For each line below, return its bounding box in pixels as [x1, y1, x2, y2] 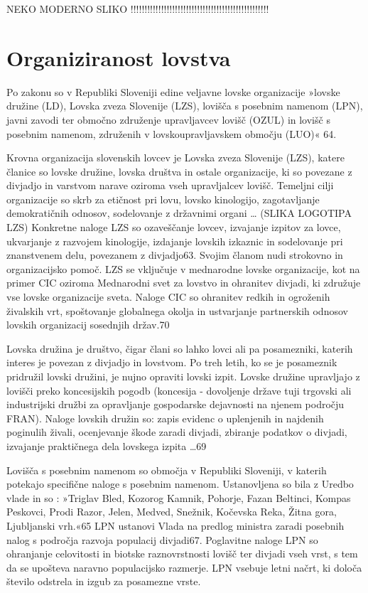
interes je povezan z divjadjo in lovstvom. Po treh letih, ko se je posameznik [6, 355, 337, 370]
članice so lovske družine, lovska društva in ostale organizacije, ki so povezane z [6, 164, 352, 178]
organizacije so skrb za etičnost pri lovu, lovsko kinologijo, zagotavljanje [6, 191, 320, 206]
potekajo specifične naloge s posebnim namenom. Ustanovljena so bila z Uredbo [6, 476, 354, 491]
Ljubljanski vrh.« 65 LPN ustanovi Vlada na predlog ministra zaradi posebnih [6, 518, 345, 533]
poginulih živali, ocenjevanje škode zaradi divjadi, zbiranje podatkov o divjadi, [6, 424, 347, 439]
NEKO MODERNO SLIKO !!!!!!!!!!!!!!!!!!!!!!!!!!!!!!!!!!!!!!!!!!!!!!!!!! [6, 1, 269, 16]
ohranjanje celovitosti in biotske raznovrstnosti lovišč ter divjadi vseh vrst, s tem [6, 546, 358, 561]
